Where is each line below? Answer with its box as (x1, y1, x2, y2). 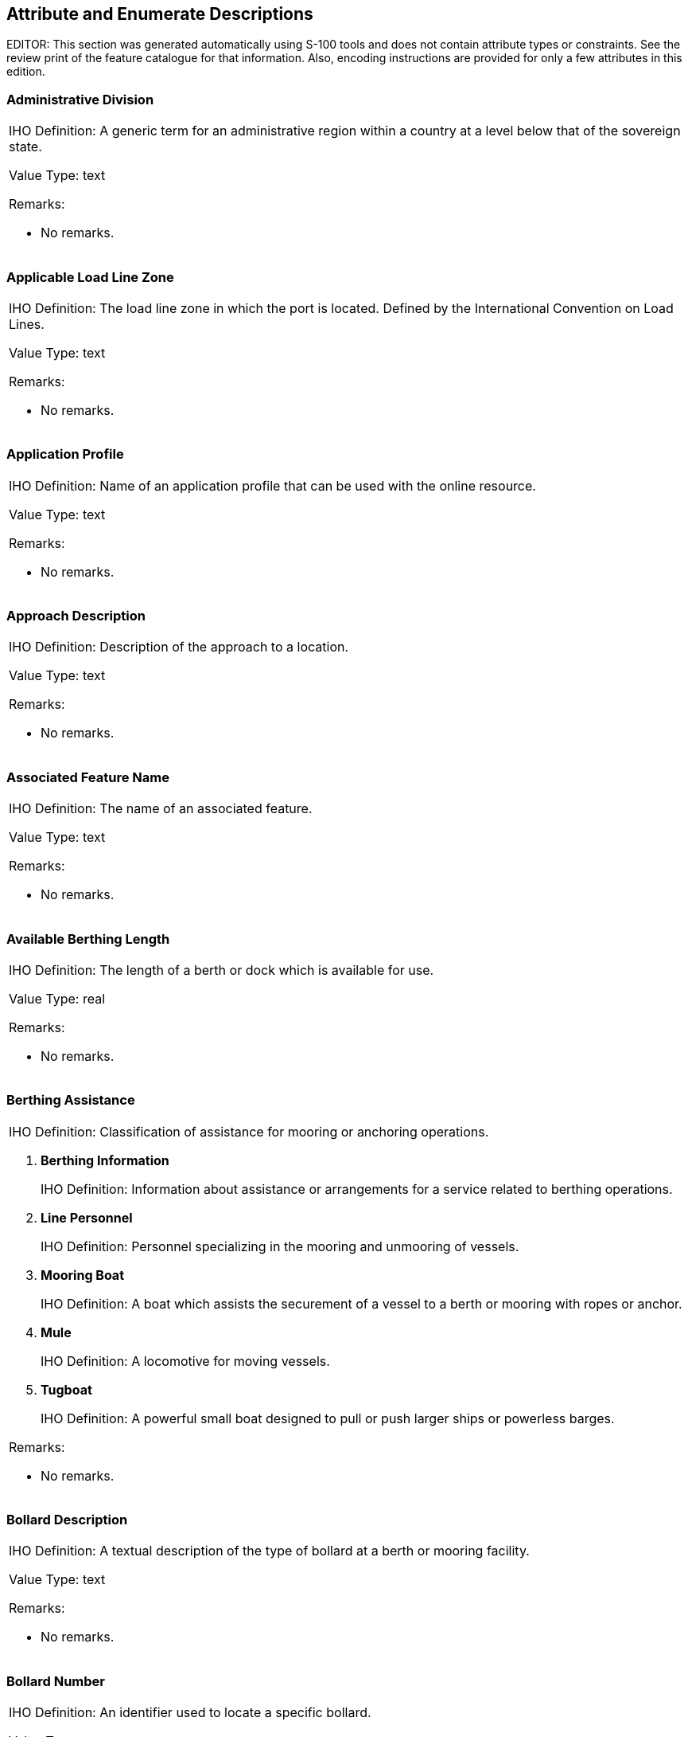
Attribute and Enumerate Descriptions (6, 4, 313, 24)
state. (9, 139, 42, 155)
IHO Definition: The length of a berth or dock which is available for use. (9, 961, 434, 978)
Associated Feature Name (6, 769, 169, 785)
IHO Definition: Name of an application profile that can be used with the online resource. (9, 477, 536, 494)
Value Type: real (9, 990, 106, 1007)
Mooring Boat (41, 1266, 125, 1283)
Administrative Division (6, 91, 154, 108)
